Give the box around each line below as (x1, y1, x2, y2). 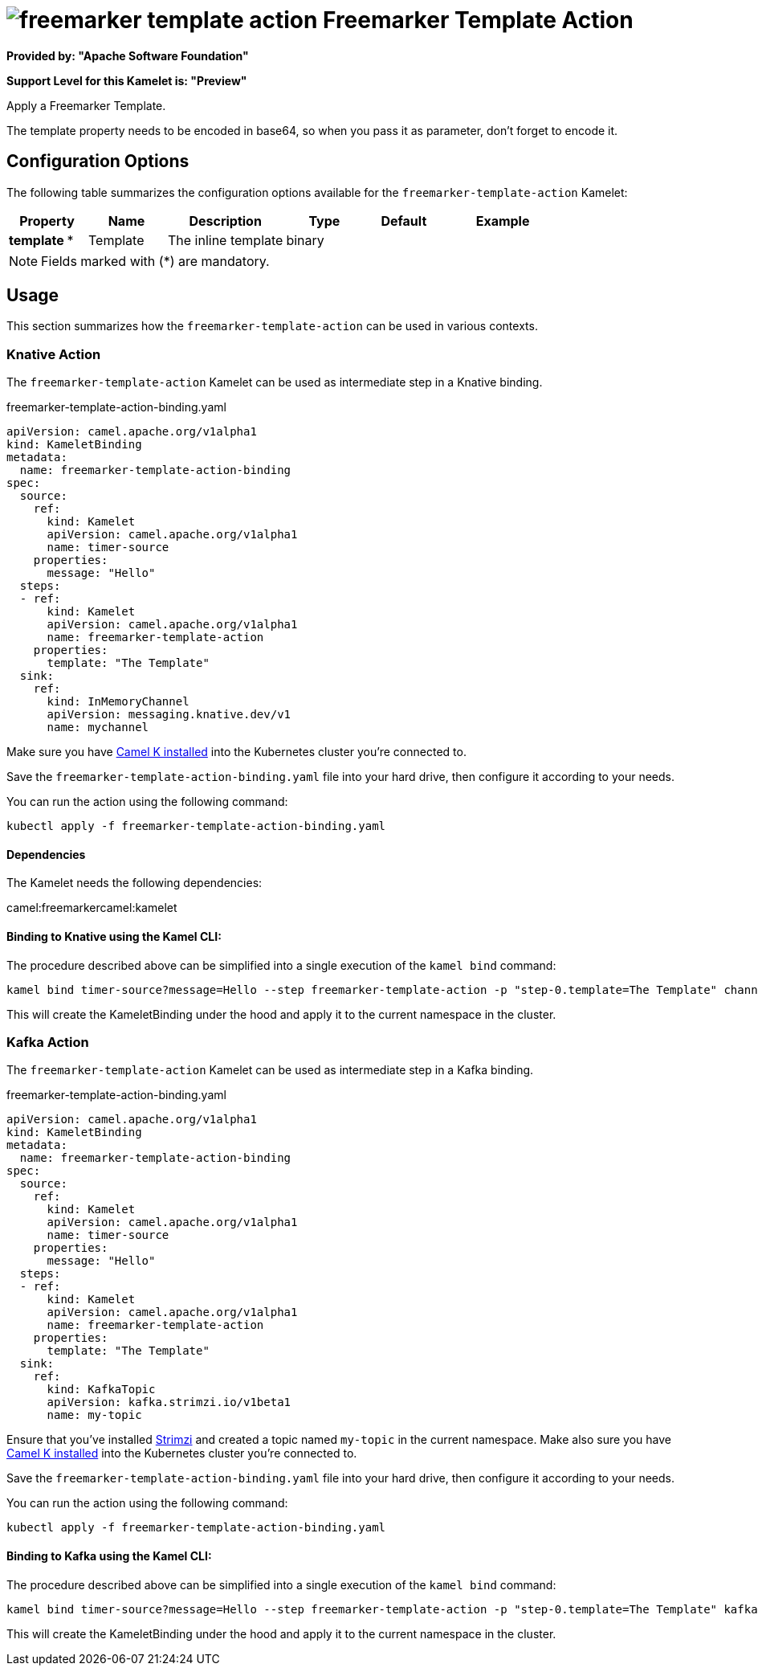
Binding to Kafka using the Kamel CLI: (6, 1548, 212, 1563)
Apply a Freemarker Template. (6, 98, 166, 112)
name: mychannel (47, 721, 149, 734)
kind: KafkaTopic (47, 1383, 156, 1396)
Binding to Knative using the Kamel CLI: (6, 930, 222, 944)
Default (381, 212, 427, 229)
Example (475, 212, 530, 229)
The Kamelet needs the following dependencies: (6, 876, 263, 890)
